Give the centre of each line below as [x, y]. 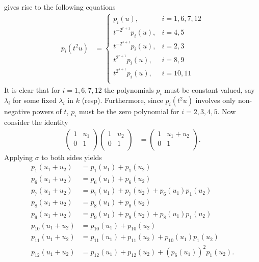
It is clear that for [32, 89]
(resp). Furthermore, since [122, 100]
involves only [216, 100]
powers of [47, 111]
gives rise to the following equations [60, 7]
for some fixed [35, 100]
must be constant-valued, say [210, 89]
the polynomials [129, 89]
